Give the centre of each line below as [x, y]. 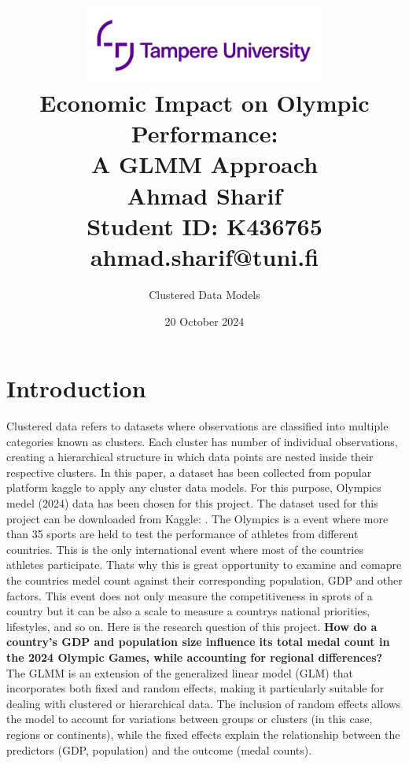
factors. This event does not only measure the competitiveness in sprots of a [190, 595]
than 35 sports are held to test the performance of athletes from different [182, 534]
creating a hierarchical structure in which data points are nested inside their [190, 457]
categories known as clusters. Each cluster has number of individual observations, [202, 441]
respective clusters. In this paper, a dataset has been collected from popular [189, 472]
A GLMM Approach [204, 164]
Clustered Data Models [204, 294]
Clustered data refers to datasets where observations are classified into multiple [197, 426]
